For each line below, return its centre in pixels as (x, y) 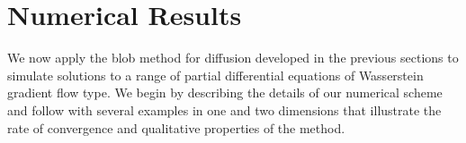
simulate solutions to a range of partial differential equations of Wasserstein (215, 75)
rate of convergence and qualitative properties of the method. (176, 127)
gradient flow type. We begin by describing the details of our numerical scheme (225, 93)
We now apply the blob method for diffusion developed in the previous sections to (233, 58)
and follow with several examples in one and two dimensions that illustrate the (224, 109)
